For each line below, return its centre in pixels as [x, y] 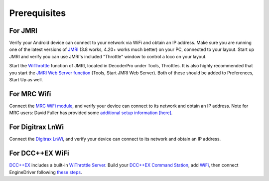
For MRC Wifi [30, 94]
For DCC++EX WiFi [39, 153]
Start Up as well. [26, 80]
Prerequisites [38, 13]
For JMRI [23, 31]
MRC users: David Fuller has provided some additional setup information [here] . [91, 113]
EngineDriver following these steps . [46, 172]
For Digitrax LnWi [37, 127]
